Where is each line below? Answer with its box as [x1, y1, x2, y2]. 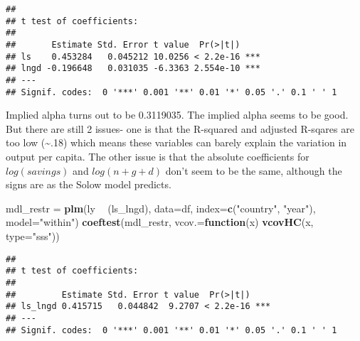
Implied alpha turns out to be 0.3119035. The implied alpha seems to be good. [6, 107, 349, 122]
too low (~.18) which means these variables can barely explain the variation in [6, 135, 347, 150]
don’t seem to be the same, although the [165, 163, 342, 178]
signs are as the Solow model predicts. [6, 177, 171, 192]
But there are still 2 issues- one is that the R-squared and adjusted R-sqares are [6, 121, 354, 136]
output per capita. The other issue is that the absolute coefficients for [6, 149, 309, 164]
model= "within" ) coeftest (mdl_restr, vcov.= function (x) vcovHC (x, [6, 215, 314, 229]
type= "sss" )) [6, 229, 60, 243]
